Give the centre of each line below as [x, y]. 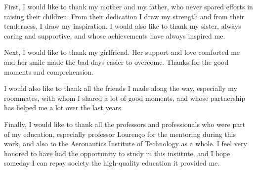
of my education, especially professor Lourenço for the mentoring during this [120, 134]
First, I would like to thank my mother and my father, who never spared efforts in [128, 6]
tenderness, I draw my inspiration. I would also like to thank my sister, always [123, 26]
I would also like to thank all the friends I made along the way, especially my [121, 88]
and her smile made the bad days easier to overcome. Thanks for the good [116, 62]
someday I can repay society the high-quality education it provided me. [112, 163]
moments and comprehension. [49, 71]
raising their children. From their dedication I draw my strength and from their [124, 16]
